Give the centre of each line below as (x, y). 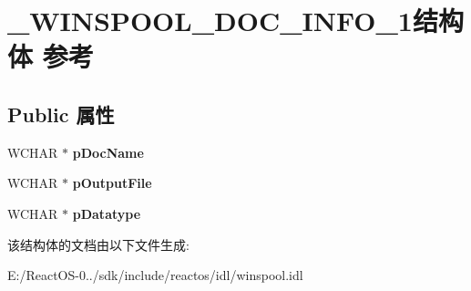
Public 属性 (61, 114)
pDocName (108, 152)
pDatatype (107, 213)
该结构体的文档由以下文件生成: (98, 244)
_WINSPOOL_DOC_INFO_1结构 (235, 21)
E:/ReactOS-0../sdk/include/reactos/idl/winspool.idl (155, 275)
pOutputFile (112, 183)
